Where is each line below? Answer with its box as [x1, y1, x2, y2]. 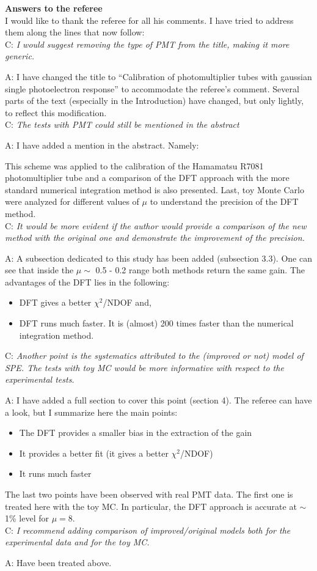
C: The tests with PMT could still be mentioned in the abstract [5, 118, 239, 131]
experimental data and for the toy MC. [5, 536, 150, 548]
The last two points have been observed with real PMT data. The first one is [5, 488, 293, 500]
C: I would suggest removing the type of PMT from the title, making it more [5, 37, 290, 50]
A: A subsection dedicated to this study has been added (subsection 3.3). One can [5, 251, 312, 264]
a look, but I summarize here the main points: [5, 405, 178, 418]
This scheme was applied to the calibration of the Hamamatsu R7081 [5, 159, 264, 172]
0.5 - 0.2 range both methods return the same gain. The [95, 263, 305, 276]
